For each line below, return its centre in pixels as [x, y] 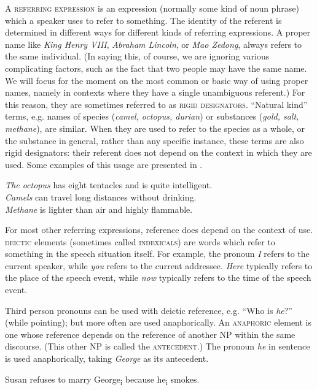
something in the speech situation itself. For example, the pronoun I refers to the [157, 254]
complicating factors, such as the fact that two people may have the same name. [156, 68]
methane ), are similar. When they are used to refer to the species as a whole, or [155, 128]
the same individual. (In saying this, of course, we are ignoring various [137, 56]
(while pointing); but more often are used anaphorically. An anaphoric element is [158, 322]
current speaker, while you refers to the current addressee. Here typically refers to [159, 265]
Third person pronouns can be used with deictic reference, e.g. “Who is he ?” [149, 310]
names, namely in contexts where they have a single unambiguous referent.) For [155, 92]
